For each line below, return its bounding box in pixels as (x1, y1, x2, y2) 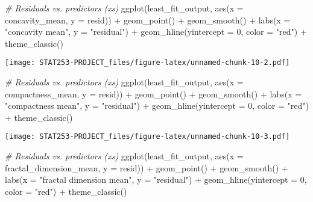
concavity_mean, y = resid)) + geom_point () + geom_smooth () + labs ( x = (5, 13, 291, 26)
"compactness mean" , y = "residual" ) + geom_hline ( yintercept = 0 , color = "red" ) (5, 99, 309, 112)
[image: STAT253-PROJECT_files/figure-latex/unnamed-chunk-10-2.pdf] (5, 58, 290, 67)
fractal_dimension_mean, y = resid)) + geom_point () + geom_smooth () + (5, 161, 288, 174)
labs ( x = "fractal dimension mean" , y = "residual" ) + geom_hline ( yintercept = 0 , (5, 173, 307, 186)
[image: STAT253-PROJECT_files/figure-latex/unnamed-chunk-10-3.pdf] (5, 132, 290, 141)
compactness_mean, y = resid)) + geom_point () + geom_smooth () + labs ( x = (5, 87, 302, 100)
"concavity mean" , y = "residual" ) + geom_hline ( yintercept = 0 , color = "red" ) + (5, 25, 307, 38)
